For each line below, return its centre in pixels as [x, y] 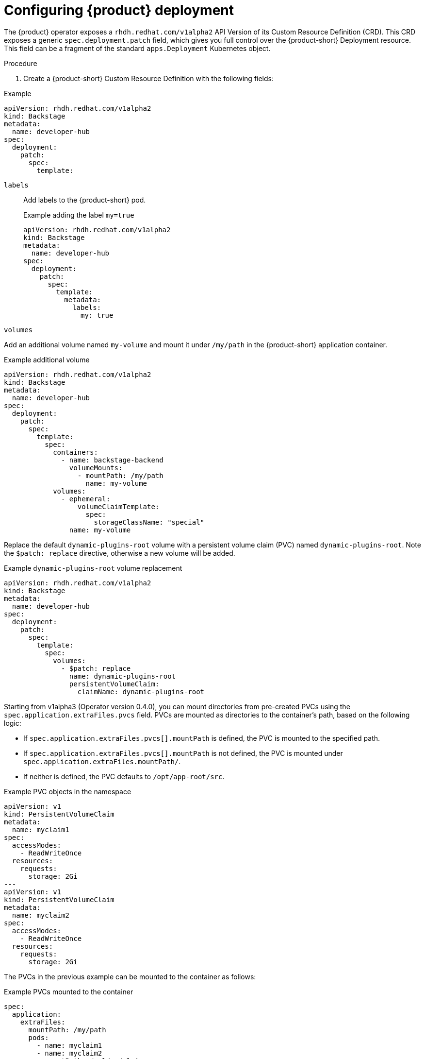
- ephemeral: [86, 499]
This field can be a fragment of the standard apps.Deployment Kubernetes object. [137, 48]
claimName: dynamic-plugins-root [141, 692]
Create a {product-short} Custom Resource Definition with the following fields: [148, 78]
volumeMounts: [96, 468]
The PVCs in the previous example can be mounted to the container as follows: [130, 976]
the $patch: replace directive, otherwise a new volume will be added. [120, 553]
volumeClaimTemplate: [118, 506]
